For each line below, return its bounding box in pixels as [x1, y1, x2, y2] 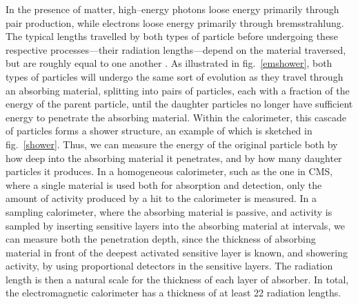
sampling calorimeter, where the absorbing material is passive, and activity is [6, 204, 332, 219]
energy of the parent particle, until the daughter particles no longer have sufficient [6, 97, 353, 111]
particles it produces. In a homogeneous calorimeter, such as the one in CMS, [6, 164, 333, 179]
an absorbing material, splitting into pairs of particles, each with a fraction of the [6, 83, 350, 97]
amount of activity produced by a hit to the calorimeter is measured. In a [6, 191, 317, 205]
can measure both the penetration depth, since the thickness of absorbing [6, 232, 316, 246]
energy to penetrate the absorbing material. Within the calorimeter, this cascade [6, 110, 346, 124]
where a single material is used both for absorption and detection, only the [6, 177, 322, 192]
